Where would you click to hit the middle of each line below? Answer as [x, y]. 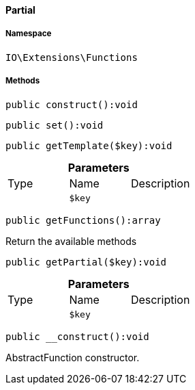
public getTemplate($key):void [89, 145]
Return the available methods [71, 241]
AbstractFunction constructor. [73, 357]
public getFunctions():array [83, 220]
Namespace [29, 34]
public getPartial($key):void [86, 262]
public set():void [55, 125]
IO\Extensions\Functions [72, 57]
